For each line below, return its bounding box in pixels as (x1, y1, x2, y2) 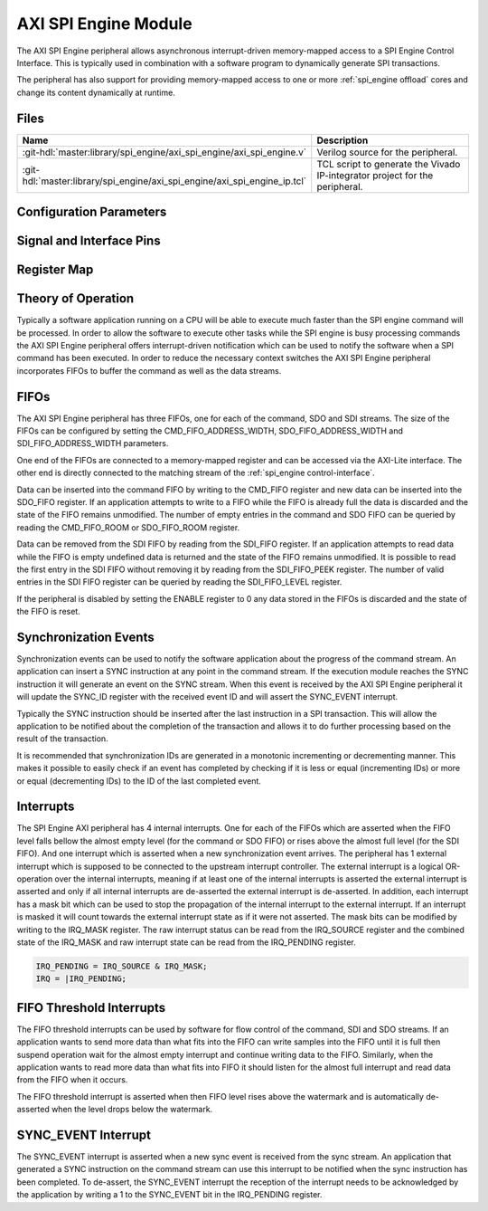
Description (316, 134, 369, 147)
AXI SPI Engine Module (16, 14, 193, 33)
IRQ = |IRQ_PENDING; (35, 974, 127, 984)
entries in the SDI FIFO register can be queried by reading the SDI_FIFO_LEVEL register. (16, 577, 343, 587)
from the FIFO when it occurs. (16, 1074, 128, 1085)
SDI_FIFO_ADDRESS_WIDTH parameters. (16, 438, 169, 449)
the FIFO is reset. (16, 606, 80, 617)
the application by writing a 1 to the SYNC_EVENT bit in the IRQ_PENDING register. (16, 1189, 323, 1200)
